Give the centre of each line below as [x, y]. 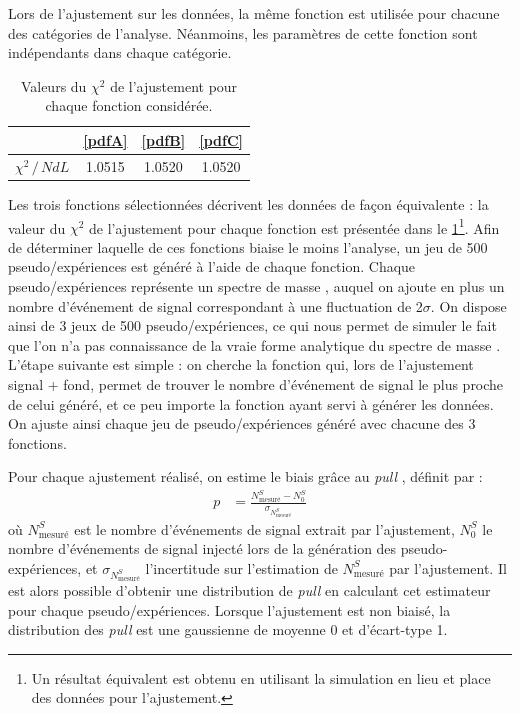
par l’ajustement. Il [448, 567]
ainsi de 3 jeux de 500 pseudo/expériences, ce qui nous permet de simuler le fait [252, 325]
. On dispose [468, 305]
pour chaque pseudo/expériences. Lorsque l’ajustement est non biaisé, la [229, 609]
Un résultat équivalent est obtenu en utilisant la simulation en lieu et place [261, 677]
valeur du [37, 227]
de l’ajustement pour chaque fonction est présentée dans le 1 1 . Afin [294, 226]
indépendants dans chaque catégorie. [120, 52]
